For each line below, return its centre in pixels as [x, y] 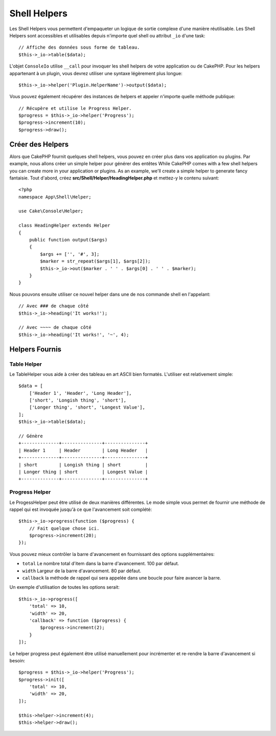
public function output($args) [68, 240]
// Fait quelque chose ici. [64, 528]
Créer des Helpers [39, 144]
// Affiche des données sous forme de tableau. [79, 48]
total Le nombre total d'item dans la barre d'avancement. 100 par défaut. [101, 564]
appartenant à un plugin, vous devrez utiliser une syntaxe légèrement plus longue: [96, 73]
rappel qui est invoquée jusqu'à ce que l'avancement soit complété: [81, 509]
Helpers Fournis [35, 349]
